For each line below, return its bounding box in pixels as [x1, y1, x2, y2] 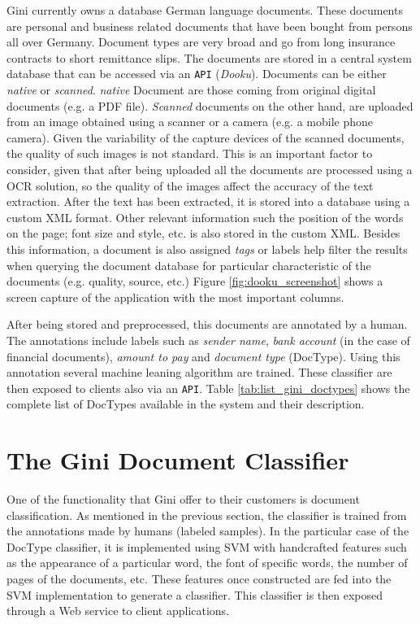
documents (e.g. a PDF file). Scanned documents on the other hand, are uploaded [6, 97, 414, 114]
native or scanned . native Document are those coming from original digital [6, 81, 376, 98]
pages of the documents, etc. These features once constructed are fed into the [6, 570, 392, 587]
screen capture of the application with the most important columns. [6, 288, 344, 305]
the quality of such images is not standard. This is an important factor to [6, 145, 373, 162]
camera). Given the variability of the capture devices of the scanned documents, [6, 129, 405, 146]
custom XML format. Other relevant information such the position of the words [6, 208, 404, 225]
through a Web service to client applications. [6, 602, 230, 619]
